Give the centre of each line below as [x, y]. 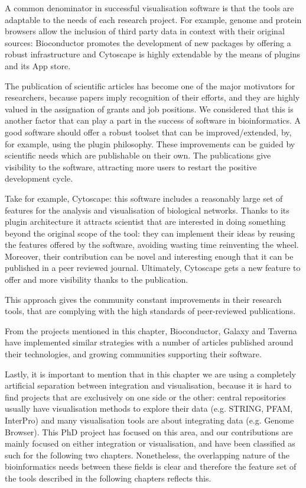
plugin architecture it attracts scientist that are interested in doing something [145, 222]
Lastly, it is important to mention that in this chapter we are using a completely [150, 374]
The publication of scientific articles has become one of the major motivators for [150, 85]
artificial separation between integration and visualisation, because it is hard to [148, 385]
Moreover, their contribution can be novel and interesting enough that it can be [149, 256]
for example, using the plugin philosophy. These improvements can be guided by [150, 143]
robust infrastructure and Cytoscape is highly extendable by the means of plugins [152, 54]
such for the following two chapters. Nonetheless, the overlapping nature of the [147, 455]
